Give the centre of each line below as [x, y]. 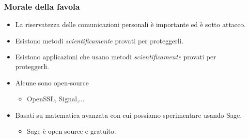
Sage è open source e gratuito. [71, 131]
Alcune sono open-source [52, 82]
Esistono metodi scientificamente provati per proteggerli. [99, 40]
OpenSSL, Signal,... [56, 99]
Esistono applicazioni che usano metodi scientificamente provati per [116, 57]
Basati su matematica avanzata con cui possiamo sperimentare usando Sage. [129, 115]
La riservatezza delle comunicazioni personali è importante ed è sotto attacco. [131, 24]
